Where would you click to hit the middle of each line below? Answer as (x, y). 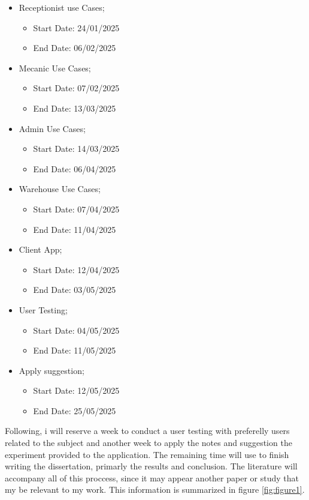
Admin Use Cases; (52, 128)
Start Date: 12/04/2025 (76, 269)
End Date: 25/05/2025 (75, 410)
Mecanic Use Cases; (55, 68)
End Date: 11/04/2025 (75, 229)
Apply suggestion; (51, 370)
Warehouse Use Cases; (60, 189)
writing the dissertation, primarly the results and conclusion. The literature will (151, 466)
